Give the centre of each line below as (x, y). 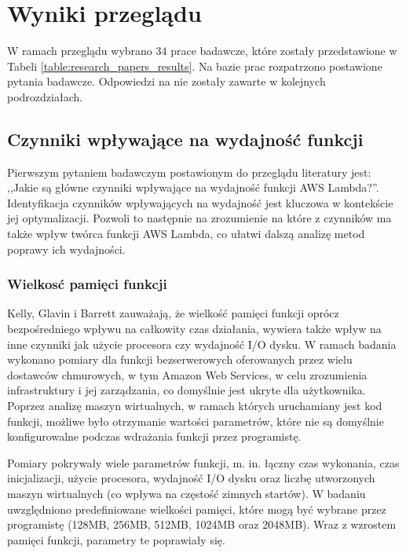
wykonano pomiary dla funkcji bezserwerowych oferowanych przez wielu (180, 359)
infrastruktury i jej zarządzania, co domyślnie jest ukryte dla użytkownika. (187, 390)
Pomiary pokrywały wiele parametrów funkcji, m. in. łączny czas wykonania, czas (203, 462)
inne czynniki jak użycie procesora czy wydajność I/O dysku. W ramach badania (202, 344)
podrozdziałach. (45, 96)
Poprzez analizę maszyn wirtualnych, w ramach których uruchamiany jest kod (195, 406)
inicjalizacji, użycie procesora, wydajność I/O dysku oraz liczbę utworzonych (191, 478)
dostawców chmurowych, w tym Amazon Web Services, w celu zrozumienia (187, 374)
